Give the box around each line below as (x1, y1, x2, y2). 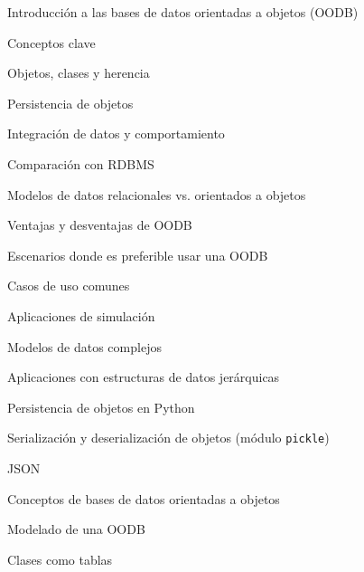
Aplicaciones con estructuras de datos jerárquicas (7, 367, 280, 386)
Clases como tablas (7, 549, 113, 568)
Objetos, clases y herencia (7, 63, 150, 82)
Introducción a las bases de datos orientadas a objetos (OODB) (7, 3, 359, 21)
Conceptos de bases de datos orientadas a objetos (7, 489, 280, 508)
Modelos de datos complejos (7, 337, 162, 356)
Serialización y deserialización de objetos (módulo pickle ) (7, 428, 330, 447)
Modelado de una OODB (7, 520, 145, 539)
